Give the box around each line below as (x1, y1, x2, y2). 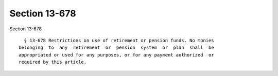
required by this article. (19, 59, 87, 65)
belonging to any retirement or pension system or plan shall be (19, 45, 214, 51)
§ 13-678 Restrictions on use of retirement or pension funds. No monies (24, 37, 214, 43)
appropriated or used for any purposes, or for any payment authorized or (19, 52, 214, 58)
